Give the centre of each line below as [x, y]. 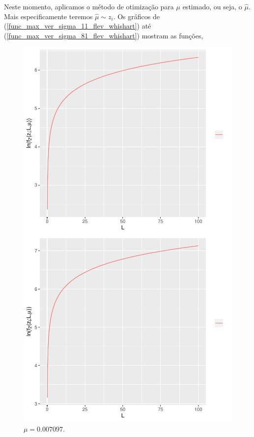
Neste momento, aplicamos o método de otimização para [89, 6]
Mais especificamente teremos [48, 16]
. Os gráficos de [136, 16]
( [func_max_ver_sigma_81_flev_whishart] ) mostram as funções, [104, 35]
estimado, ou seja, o [212, 6]
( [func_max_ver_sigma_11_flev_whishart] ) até [78, 26]
